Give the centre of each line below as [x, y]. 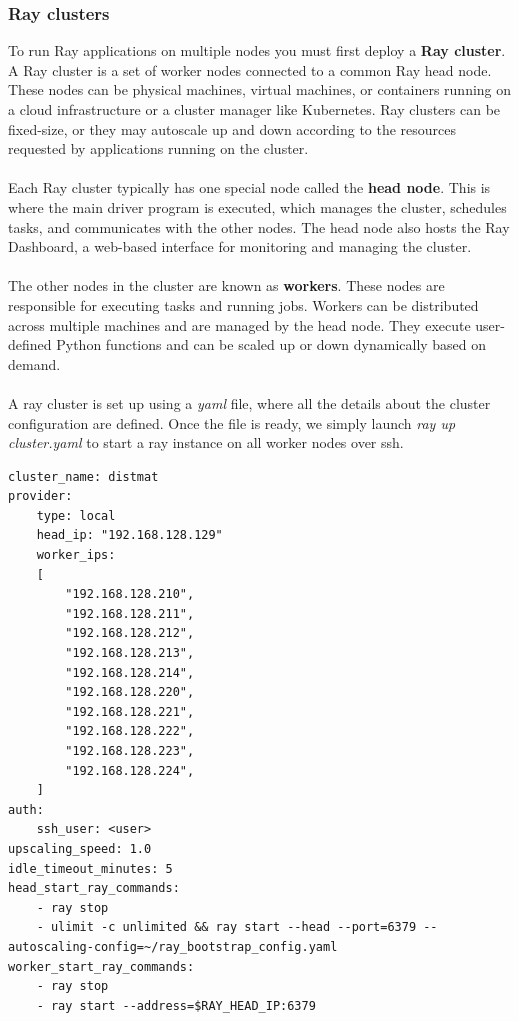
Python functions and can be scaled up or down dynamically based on [271, 344]
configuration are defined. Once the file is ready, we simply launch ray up [232, 422]
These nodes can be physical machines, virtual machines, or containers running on [260, 89]
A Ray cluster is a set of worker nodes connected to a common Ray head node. [250, 69]
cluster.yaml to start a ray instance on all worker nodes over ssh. [206, 442]
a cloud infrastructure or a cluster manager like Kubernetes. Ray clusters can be [254, 109]
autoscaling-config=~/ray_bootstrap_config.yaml [173, 946]
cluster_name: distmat [83, 476]
